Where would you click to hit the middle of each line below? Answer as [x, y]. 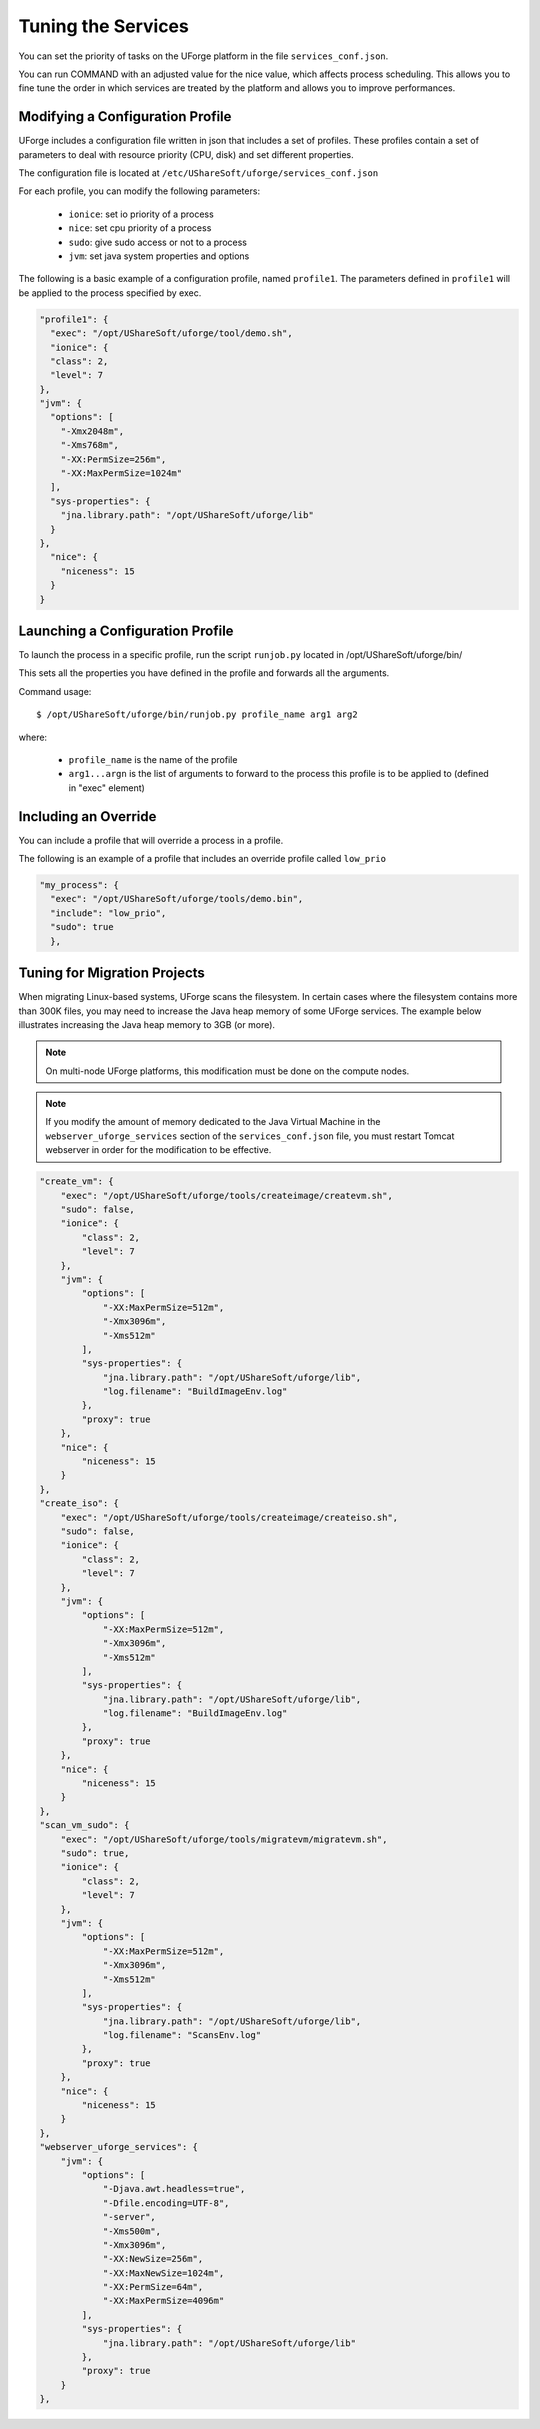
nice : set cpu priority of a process [140, 228]
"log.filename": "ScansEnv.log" [182, 2035]
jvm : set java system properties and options [159, 256]
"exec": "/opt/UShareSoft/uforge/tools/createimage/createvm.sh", [227, 1195]
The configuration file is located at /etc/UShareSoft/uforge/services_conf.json [198, 173]
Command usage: [55, 691]
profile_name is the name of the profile [153, 759]
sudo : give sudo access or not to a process [157, 242]
